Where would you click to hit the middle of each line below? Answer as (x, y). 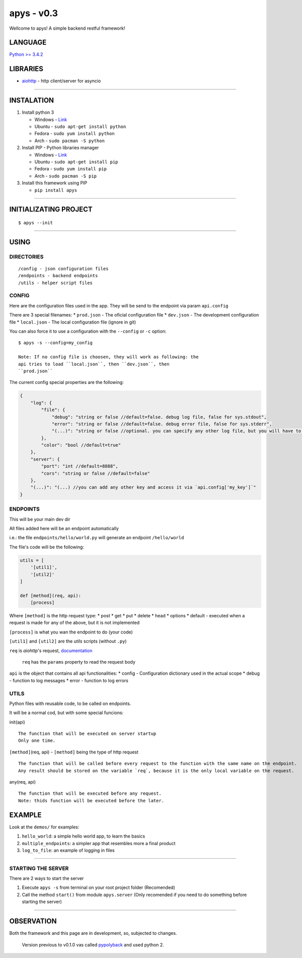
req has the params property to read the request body (79, 662)
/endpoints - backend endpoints (58, 276)
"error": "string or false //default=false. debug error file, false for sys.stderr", (162, 424)
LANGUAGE (28, 43)
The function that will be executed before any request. (90, 793)
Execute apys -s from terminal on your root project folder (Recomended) (99, 887)
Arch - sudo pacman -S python (70, 141)
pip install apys (56, 190)
